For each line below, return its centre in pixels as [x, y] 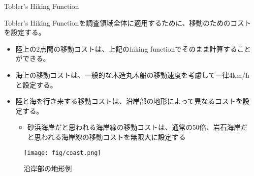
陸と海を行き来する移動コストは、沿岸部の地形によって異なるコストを [129, 101]
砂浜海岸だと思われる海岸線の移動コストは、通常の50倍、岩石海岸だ [137, 127]
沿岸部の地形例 [48, 168]
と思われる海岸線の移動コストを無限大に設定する [106, 136]
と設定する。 [36, 84]
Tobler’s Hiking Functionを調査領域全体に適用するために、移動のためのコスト [127, 22]
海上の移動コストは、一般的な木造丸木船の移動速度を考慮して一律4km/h [132, 74]
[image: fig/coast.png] [63, 153]
